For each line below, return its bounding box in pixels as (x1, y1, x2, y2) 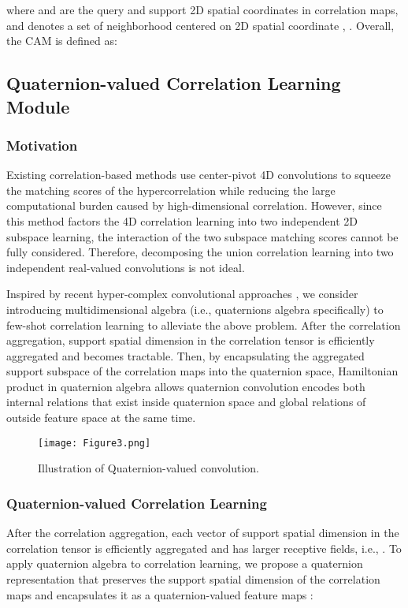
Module (6, 94, 70, 118)
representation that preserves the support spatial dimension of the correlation (6, 570, 380, 587)
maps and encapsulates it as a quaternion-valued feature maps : (6, 586, 313, 602)
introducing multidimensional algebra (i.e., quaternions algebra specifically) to (6, 300, 384, 317)
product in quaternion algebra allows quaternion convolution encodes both (6, 378, 365, 394)
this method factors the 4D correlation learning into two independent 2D (6, 212, 358, 229)
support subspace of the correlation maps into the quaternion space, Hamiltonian (6, 363, 399, 379)
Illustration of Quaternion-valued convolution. (38, 460, 259, 476)
